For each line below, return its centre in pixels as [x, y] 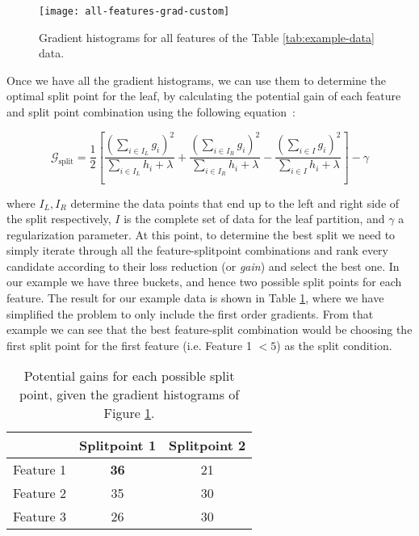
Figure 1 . [129, 413]
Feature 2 [40, 493]
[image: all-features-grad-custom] [134, 11]
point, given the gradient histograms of [129, 395]
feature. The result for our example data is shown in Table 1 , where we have [195, 298]
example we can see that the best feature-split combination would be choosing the [209, 329]
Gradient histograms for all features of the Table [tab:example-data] [207, 37]
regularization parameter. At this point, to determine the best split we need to [201, 234]
